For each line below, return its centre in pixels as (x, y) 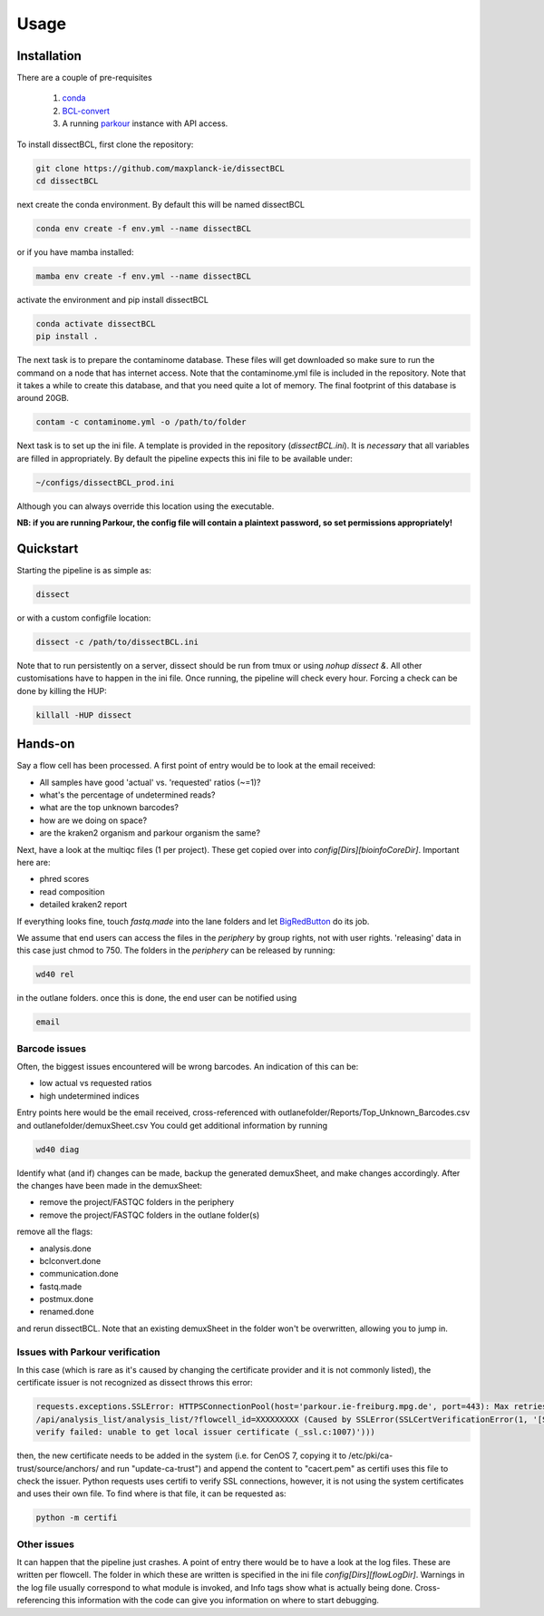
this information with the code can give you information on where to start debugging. (221, 1601)
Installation (49, 56)
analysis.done (65, 1249)
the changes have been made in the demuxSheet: (110, 1185)
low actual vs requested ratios (96, 1083)
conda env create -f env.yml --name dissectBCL (143, 228)
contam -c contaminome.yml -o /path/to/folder (141, 422)
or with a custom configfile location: (84, 618)
